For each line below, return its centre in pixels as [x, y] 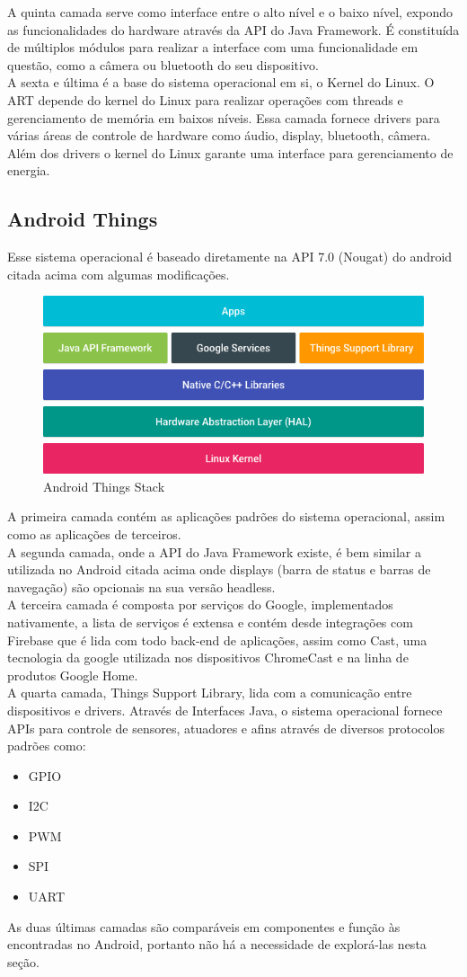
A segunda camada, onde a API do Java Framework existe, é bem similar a [214, 551]
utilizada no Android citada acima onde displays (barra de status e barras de [219, 569]
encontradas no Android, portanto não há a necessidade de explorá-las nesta [217, 944]
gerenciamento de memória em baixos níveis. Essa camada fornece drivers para [224, 117]
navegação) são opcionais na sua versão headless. [141, 586]
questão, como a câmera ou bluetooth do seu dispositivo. [163, 64]
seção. [23, 961]
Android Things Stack [104, 486]
